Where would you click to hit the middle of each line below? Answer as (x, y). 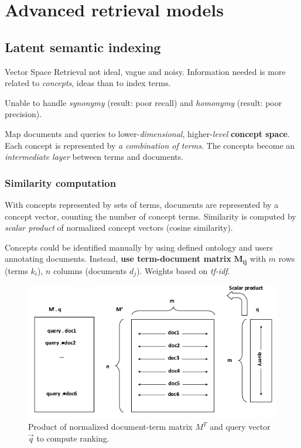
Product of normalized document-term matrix (110, 427)
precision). (23, 114)
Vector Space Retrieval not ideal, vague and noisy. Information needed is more (145, 71)
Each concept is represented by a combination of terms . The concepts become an (150, 145)
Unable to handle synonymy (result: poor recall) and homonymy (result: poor (143, 102)
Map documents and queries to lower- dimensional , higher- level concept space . (147, 133)
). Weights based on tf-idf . (183, 270)
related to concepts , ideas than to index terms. (88, 83)
